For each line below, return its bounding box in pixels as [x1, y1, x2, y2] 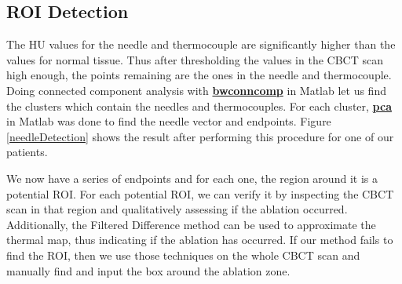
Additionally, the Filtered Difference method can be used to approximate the [6, 216, 376, 232]
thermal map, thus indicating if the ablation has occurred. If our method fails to [6, 231, 393, 248]
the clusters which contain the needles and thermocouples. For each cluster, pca [6, 97, 392, 114]
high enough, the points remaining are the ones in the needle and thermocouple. [6, 67, 392, 83]
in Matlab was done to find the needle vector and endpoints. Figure [6, 113, 331, 129]
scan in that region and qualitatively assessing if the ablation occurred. [6, 201, 348, 217]
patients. [6, 144, 48, 160]
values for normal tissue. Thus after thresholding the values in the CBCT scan [6, 51, 383, 67]
